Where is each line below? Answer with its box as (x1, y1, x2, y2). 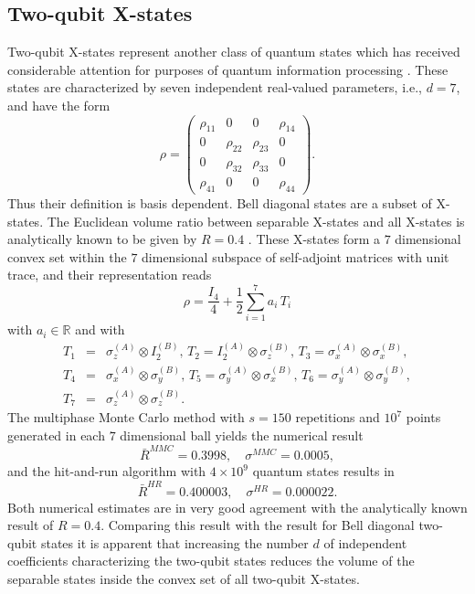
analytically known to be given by (7, 229, 197, 249)
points (406, 408, 441, 427)
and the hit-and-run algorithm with (7, 461, 206, 481)
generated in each (7, 426, 105, 445)
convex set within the (7, 247, 127, 266)
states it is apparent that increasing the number (40, 533, 309, 552)
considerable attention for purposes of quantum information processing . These (7, 59, 449, 79)
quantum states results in (252, 461, 395, 481)
